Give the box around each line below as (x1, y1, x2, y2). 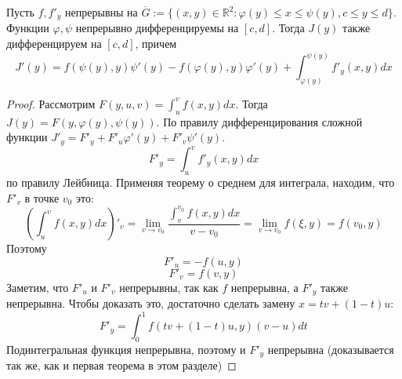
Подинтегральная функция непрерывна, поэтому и (6, 341, 246, 357)
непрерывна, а (230, 279, 299, 295)
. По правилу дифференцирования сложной (156, 113, 363, 129)
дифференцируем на (6, 35, 102, 52)
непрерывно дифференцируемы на (75, 20, 239, 36)
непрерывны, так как (119, 279, 219, 295)
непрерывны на (65, 4, 138, 20)
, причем (135, 35, 177, 52)
